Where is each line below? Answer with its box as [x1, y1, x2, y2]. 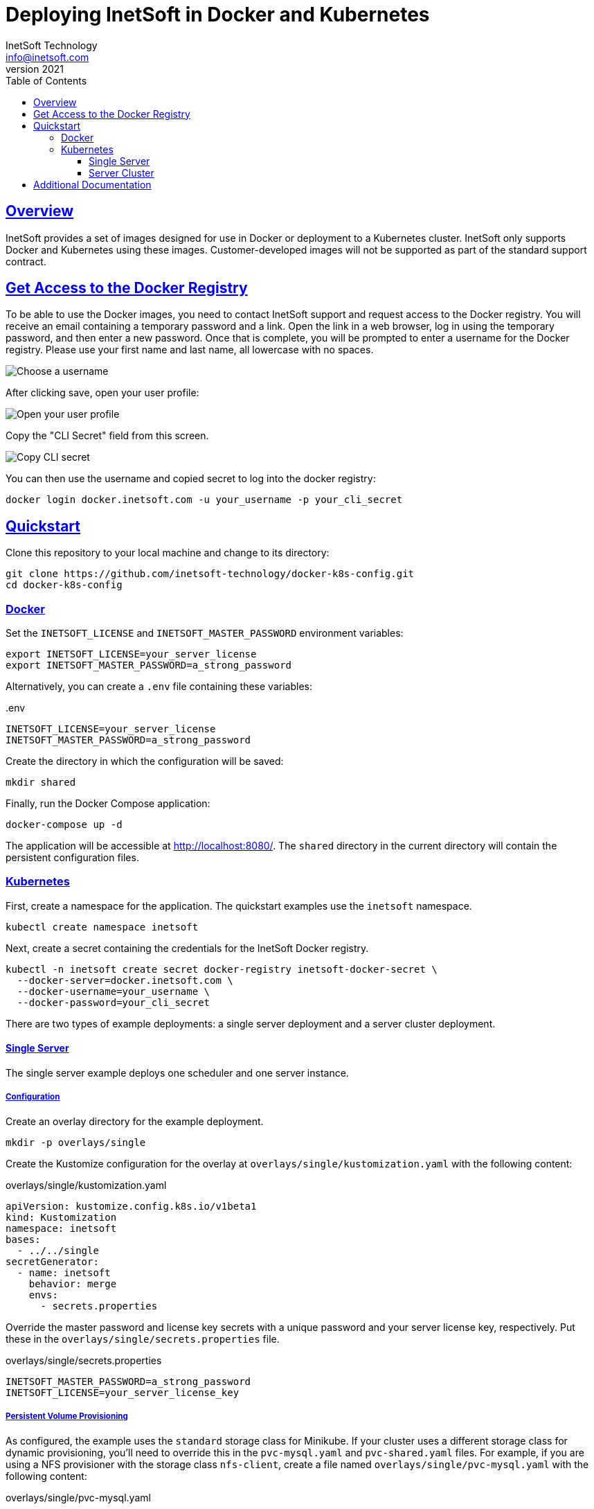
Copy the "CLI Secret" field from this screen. [6, 430, 209, 442]
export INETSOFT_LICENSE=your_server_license [6, 648, 257, 660]
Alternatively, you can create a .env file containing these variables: [6, 680, 312, 693]
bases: [6, 1233, 41, 1245]
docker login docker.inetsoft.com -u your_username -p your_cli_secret [6, 494, 403, 506]
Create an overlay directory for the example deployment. [6, 1115, 264, 1127]
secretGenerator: [6, 1255, 99, 1267]
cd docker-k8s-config [6, 579, 123, 591]
